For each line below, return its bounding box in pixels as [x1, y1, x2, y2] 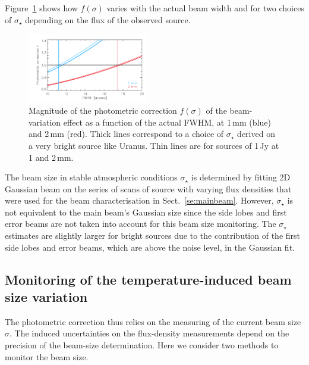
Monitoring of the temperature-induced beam [5, 270, 292, 288]
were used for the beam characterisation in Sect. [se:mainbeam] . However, [5, 194, 274, 207]
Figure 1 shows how [5, 2, 78, 14]
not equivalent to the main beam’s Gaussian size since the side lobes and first [5, 205, 287, 218]
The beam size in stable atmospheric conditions [5, 171, 178, 183]
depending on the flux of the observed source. [25, 13, 191, 26]
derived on [237, 127, 275, 140]
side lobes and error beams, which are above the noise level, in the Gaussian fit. [5, 241, 295, 253]
